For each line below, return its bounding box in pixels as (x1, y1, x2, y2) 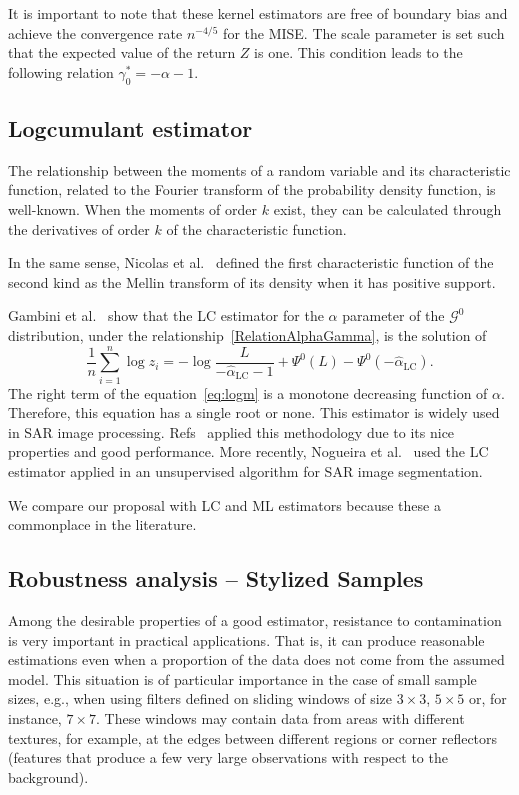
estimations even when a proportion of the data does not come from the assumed (8, 649, 505, 670)
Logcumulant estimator (8, 112, 253, 143)
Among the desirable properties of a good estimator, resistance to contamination (8, 610, 502, 631)
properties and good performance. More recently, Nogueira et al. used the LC (8, 441, 489, 462)
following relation (8, 61, 114, 82)
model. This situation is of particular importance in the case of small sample (8, 668, 477, 689)
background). (8, 766, 89, 787)
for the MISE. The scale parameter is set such (223, 22, 505, 43)
